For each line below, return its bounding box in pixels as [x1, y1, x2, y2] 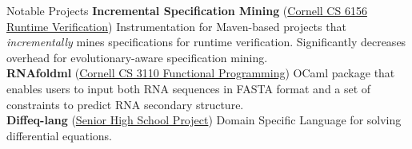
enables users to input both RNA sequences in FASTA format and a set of [6, 80, 371, 96]
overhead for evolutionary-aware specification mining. [6, 49, 268, 65]
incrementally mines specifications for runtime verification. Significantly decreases [6, 33, 406, 50]
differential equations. [6, 127, 112, 143]
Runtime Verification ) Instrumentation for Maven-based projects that [6, 18, 346, 34]
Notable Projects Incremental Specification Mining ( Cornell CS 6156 [6, 2, 367, 18]
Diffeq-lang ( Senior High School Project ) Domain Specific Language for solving [6, 112, 402, 128]
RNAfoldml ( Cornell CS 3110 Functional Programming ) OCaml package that [6, 65, 395, 81]
